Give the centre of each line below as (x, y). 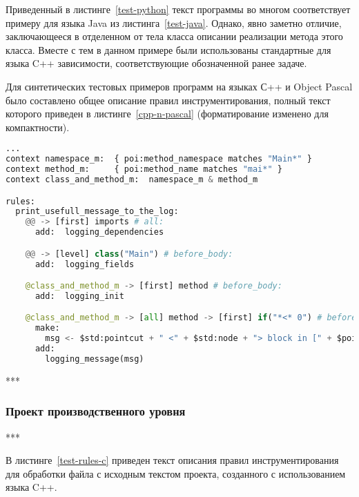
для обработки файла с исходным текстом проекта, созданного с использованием (176, 473)
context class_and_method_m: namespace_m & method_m (132, 179)
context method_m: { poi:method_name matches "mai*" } (144, 169)
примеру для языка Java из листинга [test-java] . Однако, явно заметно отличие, (174, 22)
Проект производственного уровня (96, 411)
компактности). (38, 127)
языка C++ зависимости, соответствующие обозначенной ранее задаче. (156, 63)
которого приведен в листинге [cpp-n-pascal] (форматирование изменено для (167, 114)
